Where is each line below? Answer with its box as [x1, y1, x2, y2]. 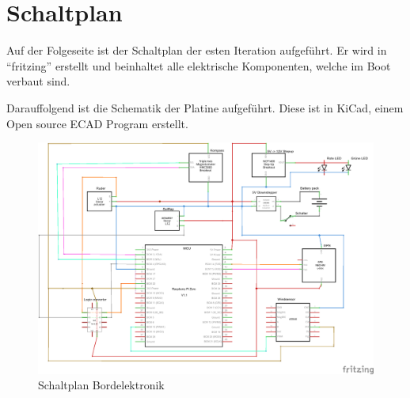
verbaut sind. [6, 73, 70, 89]
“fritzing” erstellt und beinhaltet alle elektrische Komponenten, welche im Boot [6, 57, 391, 74]
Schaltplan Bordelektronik [38, 377, 165, 393]
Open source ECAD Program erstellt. [6, 115, 188, 131]
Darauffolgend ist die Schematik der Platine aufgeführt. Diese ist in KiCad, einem [6, 99, 404, 116]
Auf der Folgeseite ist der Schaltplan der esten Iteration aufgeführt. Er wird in [6, 42, 387, 59]
